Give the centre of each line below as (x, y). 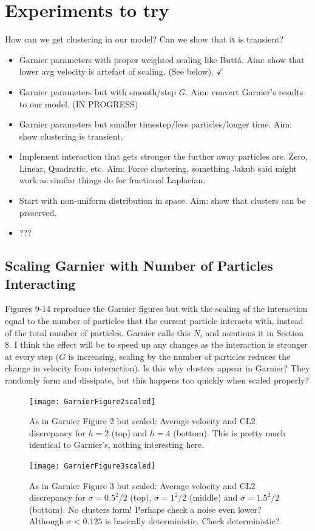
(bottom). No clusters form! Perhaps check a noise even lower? (145, 509)
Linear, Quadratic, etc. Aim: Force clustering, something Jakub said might (158, 168)
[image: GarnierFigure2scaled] (92, 401)
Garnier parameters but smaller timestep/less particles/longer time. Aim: (155, 124)
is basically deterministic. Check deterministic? (192, 521)
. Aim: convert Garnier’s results (244, 91)
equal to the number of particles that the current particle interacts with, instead (154, 321)
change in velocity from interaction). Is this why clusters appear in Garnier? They (157, 368)
